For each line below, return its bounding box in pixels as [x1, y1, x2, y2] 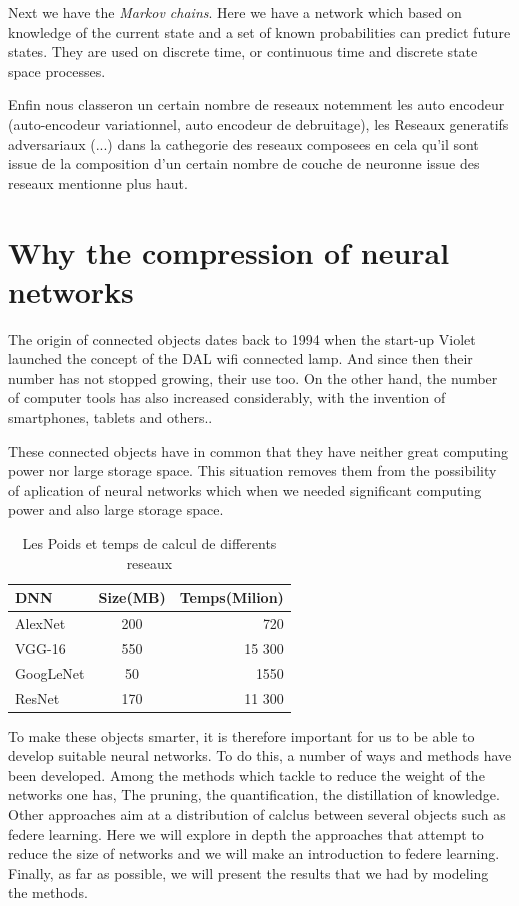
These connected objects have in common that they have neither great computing [8, 440, 508, 461]
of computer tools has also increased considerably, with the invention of [8, 387, 446, 408]
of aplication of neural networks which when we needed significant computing [8, 479, 482, 500]
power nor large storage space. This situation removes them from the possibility [8, 460, 497, 481]
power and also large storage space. [8, 499, 224, 520]
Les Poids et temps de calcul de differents [22, 533, 277, 553]
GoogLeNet [15, 662, 85, 683]
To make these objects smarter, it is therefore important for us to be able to [8, 725, 475, 746]
